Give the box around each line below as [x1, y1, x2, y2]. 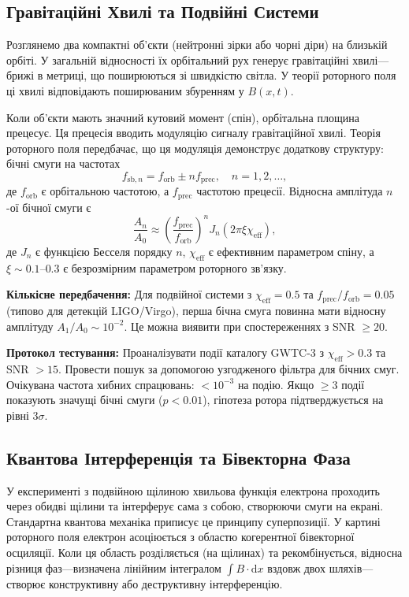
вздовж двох [267, 559, 326, 576]
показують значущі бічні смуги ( [6, 391, 163, 408]
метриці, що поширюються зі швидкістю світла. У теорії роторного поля [46, 67, 396, 83]
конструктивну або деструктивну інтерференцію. [48, 575, 283, 591]
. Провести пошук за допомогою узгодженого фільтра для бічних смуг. [58, 361, 400, 377]
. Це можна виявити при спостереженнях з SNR [124, 317, 355, 334]
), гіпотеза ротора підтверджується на [203, 391, 384, 408]
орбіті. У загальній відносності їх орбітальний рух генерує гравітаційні [6, 51, 349, 68]
